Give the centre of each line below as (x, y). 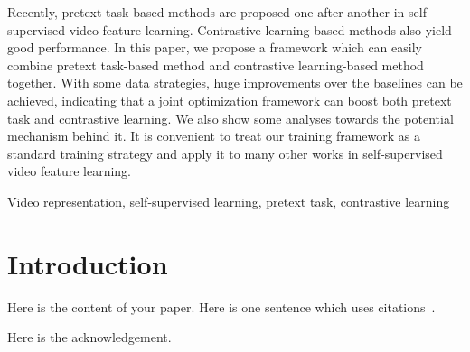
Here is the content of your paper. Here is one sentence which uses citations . (221, 306)
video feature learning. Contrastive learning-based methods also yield (260, 29)
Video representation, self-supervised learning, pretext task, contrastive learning (229, 201)
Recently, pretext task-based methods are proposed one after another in (206, 12)
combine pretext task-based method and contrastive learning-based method (216, 65)
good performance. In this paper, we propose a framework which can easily (215, 47)
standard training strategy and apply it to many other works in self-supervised (225, 153)
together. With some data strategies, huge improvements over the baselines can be (235, 83)
